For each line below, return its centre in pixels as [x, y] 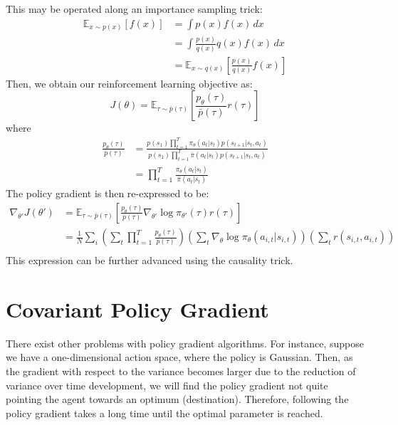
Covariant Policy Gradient [137, 309]
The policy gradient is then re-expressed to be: [108, 193]
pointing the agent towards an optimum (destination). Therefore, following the [177, 399]
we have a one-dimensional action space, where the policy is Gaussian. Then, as [179, 357]
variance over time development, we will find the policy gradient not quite [167, 385]
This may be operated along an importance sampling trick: [134, 9]
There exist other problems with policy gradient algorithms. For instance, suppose [185, 343]
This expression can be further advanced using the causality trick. [150, 260]
